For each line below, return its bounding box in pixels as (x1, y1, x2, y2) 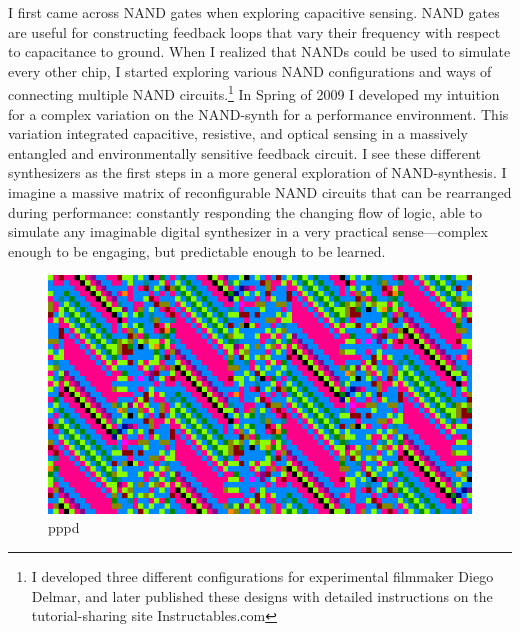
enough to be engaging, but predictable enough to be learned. (8, 240, 386, 261)
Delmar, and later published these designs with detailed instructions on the (31, 585, 493, 606)
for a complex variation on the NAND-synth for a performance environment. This (8, 103, 509, 124)
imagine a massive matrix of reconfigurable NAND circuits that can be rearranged (8, 182, 512, 202)
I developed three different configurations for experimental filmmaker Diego (31, 566, 494, 587)
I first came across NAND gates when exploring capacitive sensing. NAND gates (8, 2, 500, 22)
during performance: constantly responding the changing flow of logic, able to (8, 201, 483, 222)
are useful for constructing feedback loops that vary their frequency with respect (8, 21, 501, 42)
